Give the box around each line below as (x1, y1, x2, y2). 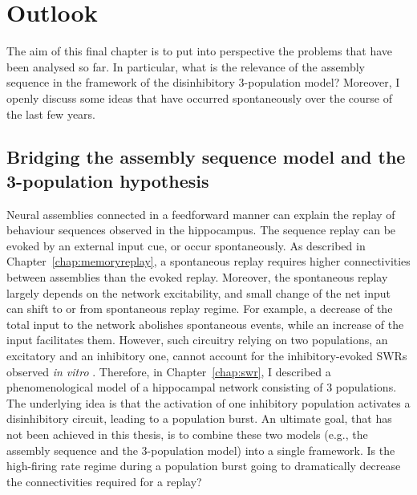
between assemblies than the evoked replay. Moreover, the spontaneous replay (6, 269, 388, 286)
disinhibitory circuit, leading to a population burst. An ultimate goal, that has (6, 410, 392, 427)
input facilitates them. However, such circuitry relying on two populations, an (6, 331, 388, 348)
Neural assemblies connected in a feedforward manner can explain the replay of (6, 205, 395, 222)
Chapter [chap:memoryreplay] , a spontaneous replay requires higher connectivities (6, 253, 411, 270)
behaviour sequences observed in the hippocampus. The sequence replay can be (6, 221, 396, 238)
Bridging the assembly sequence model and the (6, 144, 406, 169)
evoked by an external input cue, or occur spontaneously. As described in (6, 237, 366, 254)
